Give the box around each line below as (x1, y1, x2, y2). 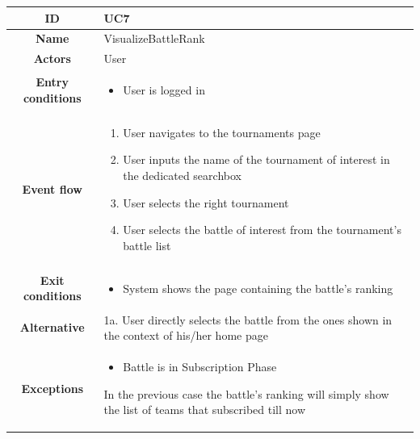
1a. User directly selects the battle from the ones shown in (103, 311, 393, 328)
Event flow (22, 180, 82, 197)
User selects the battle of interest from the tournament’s (123, 221, 401, 238)
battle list (123, 236, 171, 253)
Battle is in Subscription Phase (123, 357, 277, 374)
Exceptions (21, 379, 84, 396)
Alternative (19, 319, 85, 336)
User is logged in (123, 82, 205, 98)
